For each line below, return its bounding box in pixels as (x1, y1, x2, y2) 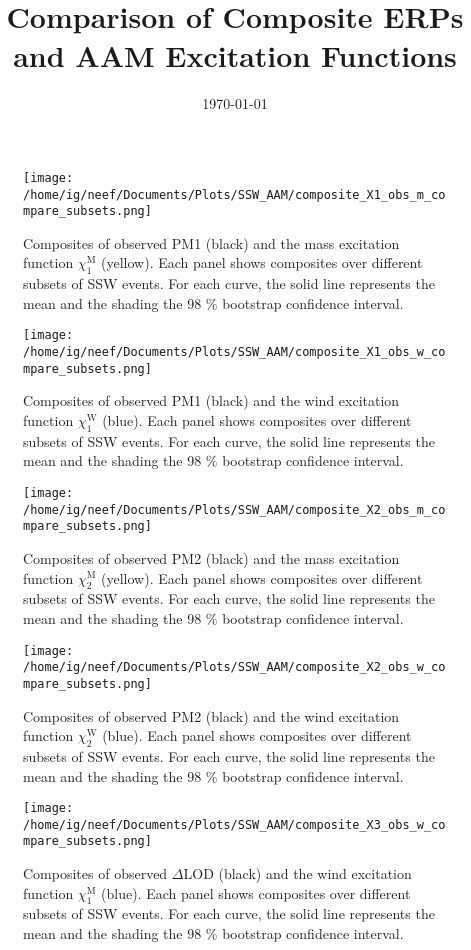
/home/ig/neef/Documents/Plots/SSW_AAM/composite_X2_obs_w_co (23, 660, 446, 675)
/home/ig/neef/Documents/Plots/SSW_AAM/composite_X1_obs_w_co (23, 345, 446, 360)
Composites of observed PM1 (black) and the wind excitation (23, 390, 400, 411)
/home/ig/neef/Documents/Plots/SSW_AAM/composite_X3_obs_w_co (23, 817, 446, 832)
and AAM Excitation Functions (13, 35, 457, 76)
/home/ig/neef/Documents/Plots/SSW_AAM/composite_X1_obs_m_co (23, 187, 446, 202)
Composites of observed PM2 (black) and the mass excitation (23, 547, 400, 568)
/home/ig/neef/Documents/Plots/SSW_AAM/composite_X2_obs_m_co (23, 502, 446, 517)
